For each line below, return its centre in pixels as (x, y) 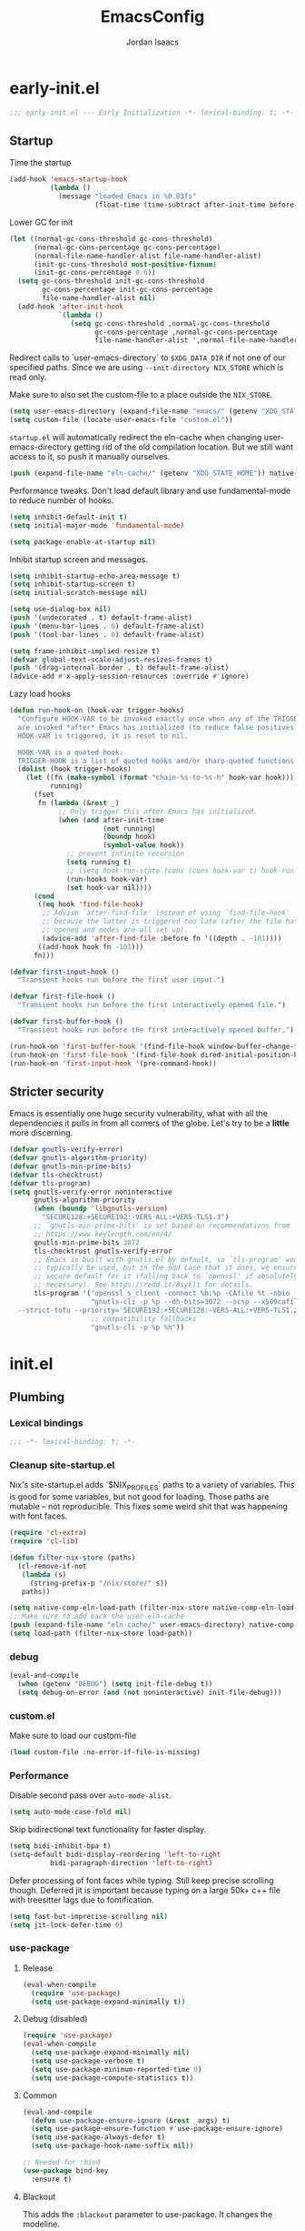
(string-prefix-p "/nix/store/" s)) (99, 1583)
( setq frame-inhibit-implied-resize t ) (85, 651)
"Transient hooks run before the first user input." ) (121, 980)
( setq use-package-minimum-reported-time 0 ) (117, 2069)
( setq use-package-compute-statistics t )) (113, 2078)
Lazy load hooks (40, 694)
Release (37, 1968)
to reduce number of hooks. (62, 500)
